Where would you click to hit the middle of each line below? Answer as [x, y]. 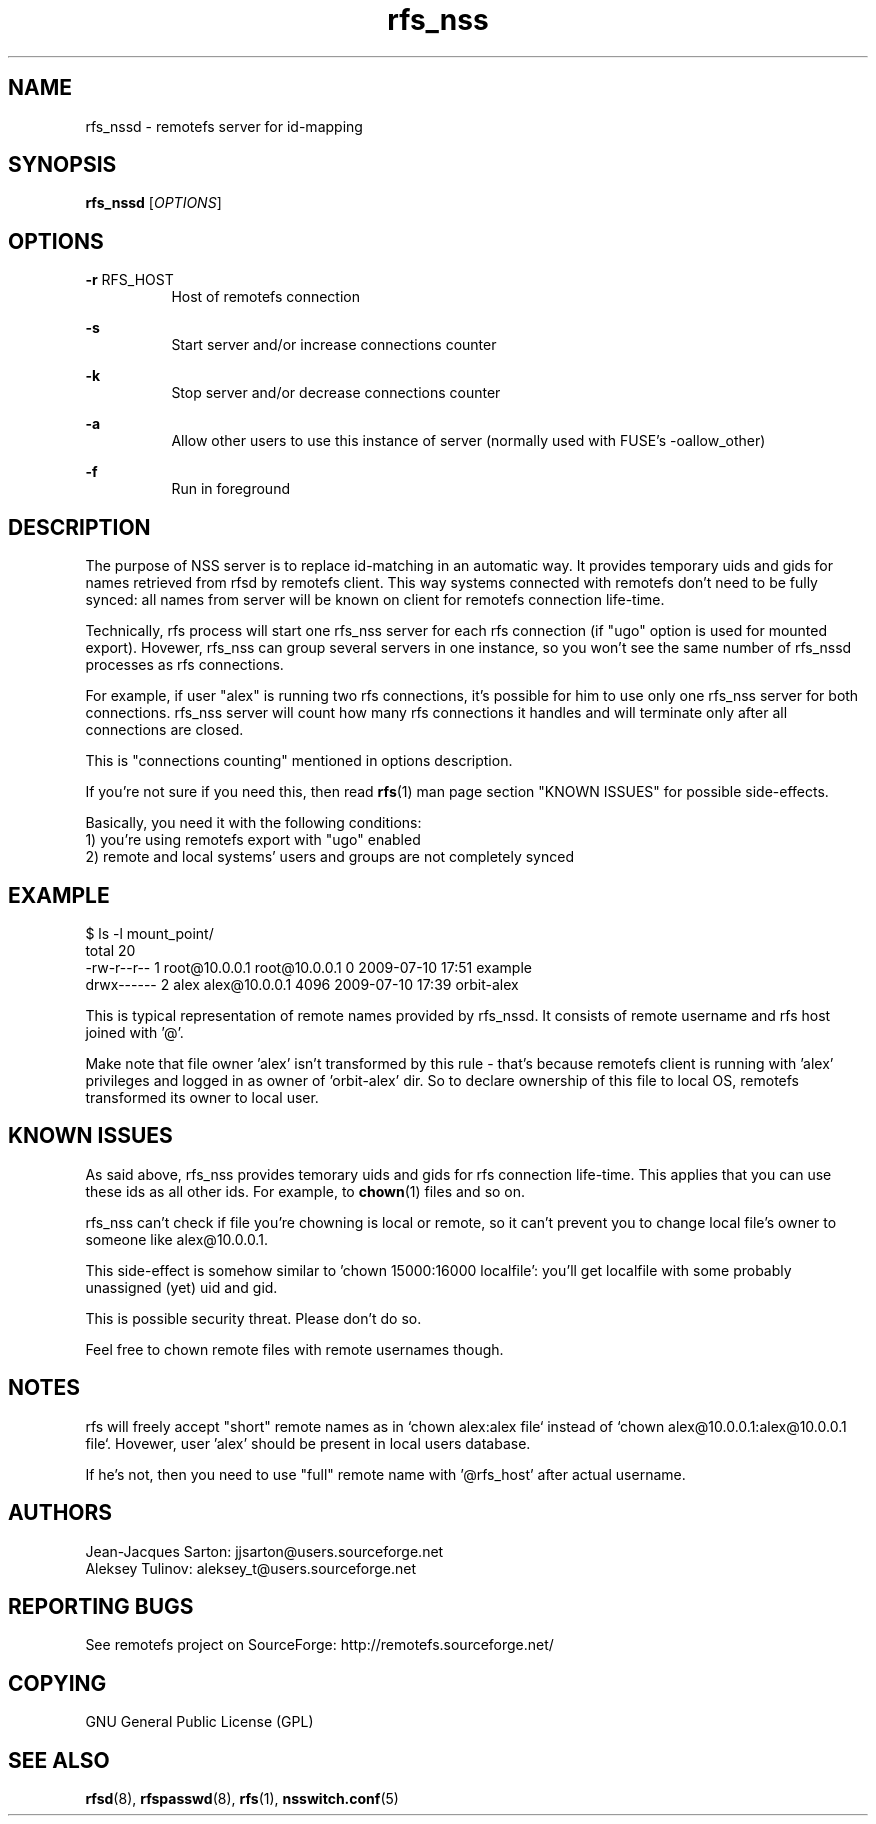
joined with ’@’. [134, 1032]
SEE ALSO [59, 1760]
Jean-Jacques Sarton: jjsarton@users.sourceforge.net [264, 1551]
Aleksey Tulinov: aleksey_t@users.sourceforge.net [251, 1568]
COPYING [57, 1683]
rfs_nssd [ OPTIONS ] [153, 203]
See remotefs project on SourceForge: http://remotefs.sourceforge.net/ [319, 1645]
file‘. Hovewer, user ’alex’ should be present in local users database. [308, 1443]
